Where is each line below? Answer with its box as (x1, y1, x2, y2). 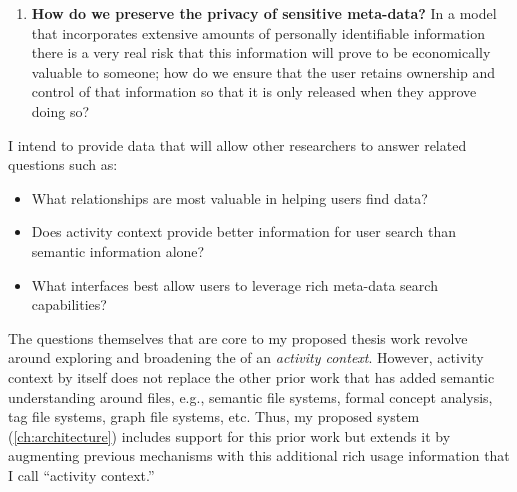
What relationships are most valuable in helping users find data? (31, 187, 428, 208)
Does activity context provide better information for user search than (31, 221, 456, 242)
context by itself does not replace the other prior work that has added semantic (8, 366, 495, 387)
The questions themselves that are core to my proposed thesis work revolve (8, 327, 468, 348)
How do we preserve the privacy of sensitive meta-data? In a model (31, 3, 497, 23)
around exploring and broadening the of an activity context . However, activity (8, 347, 484, 368)
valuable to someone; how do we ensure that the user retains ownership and (31, 61, 496, 82)
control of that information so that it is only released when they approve (31, 81, 477, 102)
